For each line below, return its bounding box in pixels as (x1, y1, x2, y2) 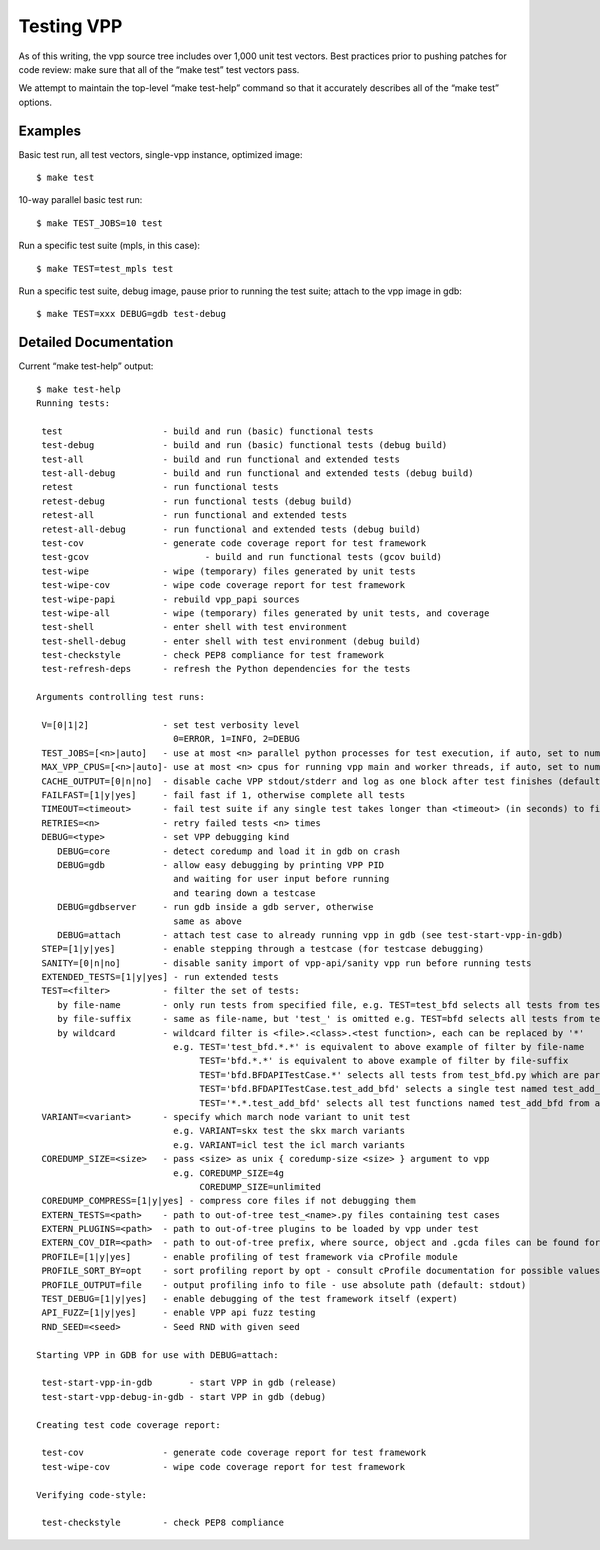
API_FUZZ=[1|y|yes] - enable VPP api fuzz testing (41, 1307, 316, 1319)
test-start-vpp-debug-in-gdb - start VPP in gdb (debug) (41, 1391, 327, 1402)
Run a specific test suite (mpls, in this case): (18, 240, 200, 252)
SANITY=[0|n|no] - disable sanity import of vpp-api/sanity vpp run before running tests (41, 957, 532, 969)
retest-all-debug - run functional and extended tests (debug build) (41, 523, 422, 535)
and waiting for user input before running (173, 873, 390, 885)
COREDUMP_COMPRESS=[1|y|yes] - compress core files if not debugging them (41, 1195, 416, 1207)
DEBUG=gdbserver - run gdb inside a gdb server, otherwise (56, 901, 374, 913)
